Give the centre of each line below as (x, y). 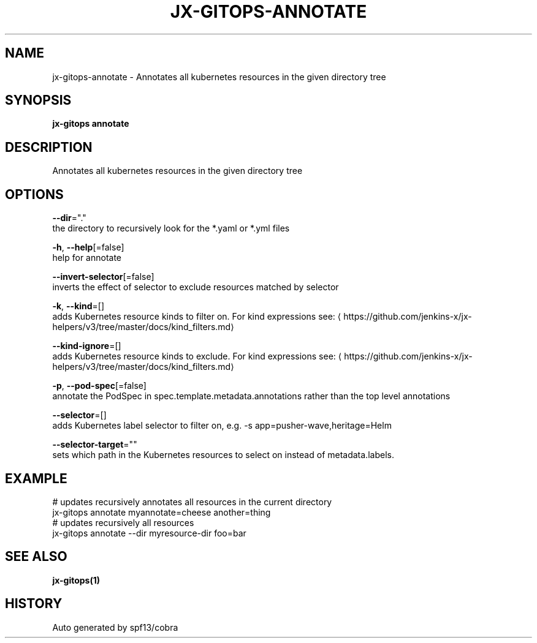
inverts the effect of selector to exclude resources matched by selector (196, 287)
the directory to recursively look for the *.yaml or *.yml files (171, 228)
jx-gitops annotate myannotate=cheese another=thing (162, 512)
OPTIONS (34, 194)
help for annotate (87, 258)
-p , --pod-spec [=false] (99, 386)
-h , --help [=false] (88, 247)
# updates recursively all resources (123, 522)
